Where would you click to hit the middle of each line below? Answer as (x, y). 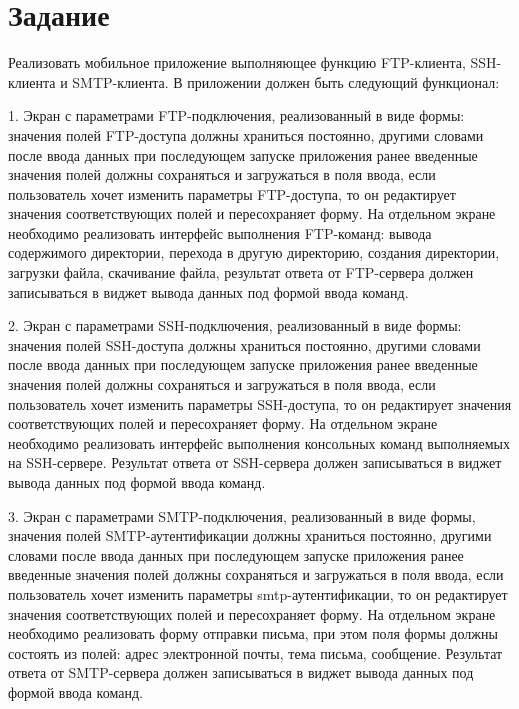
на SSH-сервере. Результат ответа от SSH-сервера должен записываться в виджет (255, 462)
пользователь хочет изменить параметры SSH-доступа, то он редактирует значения (260, 403)
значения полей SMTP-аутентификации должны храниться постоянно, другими (250, 535)
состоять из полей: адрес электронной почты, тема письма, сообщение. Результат (255, 652)
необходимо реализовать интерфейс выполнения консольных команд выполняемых (259, 442)
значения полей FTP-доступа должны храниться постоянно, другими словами (246, 134)
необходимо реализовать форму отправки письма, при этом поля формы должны (253, 633)
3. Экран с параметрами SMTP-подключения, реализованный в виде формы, (242, 515)
